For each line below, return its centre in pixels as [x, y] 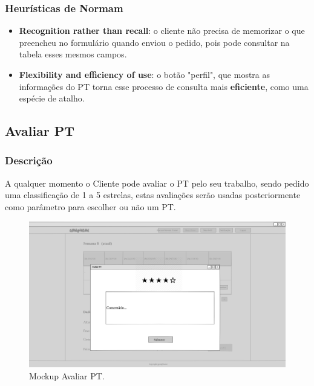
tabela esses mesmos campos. [73, 54]
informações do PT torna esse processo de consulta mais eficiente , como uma [164, 86]
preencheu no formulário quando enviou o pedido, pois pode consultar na [154, 42]
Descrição [29, 160]
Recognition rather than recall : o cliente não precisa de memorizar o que [162, 31]
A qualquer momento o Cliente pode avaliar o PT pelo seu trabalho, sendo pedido [157, 183]
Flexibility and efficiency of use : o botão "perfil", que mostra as [145, 74]
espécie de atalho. [52, 98]
